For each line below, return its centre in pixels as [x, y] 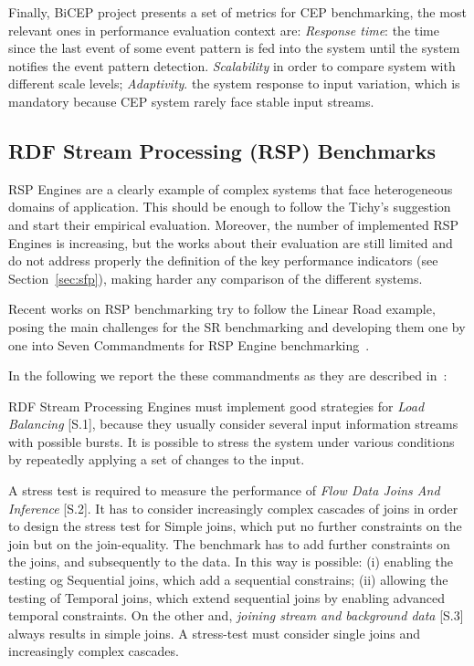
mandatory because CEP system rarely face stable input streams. [191, 101]
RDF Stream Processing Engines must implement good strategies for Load [216, 406]
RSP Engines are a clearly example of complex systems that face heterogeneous [231, 188]
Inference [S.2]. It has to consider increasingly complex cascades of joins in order [233, 508]
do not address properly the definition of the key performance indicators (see [223, 260]
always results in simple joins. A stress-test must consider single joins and [215, 633]
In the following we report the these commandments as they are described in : [228, 375]
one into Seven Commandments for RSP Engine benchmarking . [189, 344]
